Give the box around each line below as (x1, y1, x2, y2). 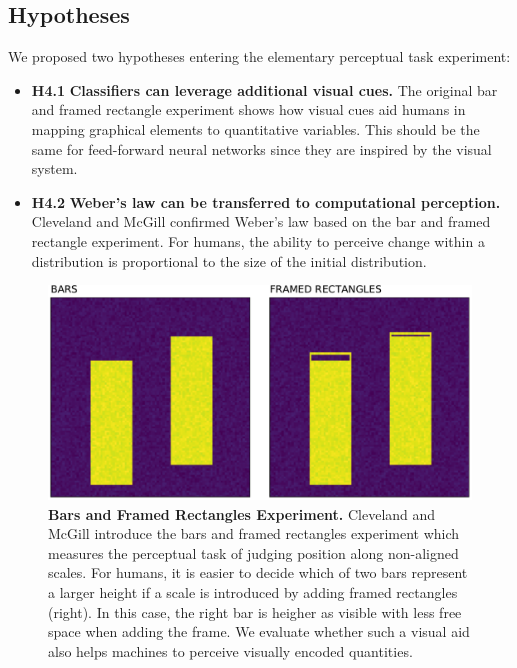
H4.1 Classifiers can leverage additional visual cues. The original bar (31, 79, 498, 100)
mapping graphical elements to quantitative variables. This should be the (31, 118, 480, 139)
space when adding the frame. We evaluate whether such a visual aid (48, 621, 470, 642)
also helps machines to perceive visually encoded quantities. (48, 640, 413, 661)
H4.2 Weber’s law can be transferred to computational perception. (31, 191, 501, 212)
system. (31, 158, 78, 179)
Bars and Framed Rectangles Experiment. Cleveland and (48, 503, 436, 524)
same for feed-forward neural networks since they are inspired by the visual (31, 138, 492, 159)
